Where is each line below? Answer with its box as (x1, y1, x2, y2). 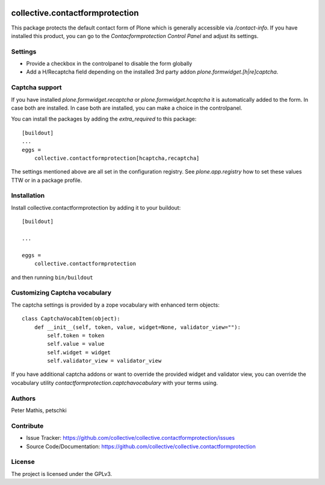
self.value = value (47, 340, 105, 348)
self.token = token (47, 332, 105, 339)
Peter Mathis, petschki (11, 407, 67, 414)
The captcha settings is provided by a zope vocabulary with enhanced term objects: (11, 301, 220, 308)
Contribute (11, 422, 44, 430)
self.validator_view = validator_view (47, 357, 162, 365)
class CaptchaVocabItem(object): (22, 315, 120, 322)
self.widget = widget (47, 349, 111, 355)
